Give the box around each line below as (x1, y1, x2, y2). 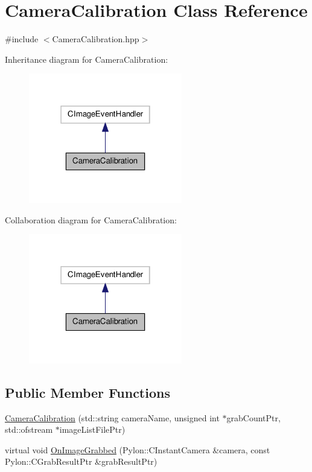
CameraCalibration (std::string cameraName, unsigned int (5, 411, 220, 424)
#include (5, 33, 39, 45)
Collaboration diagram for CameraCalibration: (5, 213, 177, 226)
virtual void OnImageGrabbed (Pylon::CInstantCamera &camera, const (5, 443, 270, 456)
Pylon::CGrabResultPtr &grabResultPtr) (5, 455, 158, 468)
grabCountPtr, (226, 411, 281, 424)
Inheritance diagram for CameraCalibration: (5, 53, 168, 65)
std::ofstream (5, 423, 53, 436)
